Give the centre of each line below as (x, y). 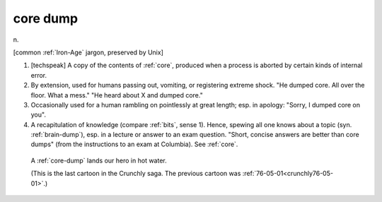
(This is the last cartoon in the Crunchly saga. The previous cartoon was (136, 174)
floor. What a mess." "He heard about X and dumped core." (117, 95)
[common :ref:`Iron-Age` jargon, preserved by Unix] (88, 52)
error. (39, 75)
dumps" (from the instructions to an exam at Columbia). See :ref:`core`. (134, 144)
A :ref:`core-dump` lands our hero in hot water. (99, 160)
